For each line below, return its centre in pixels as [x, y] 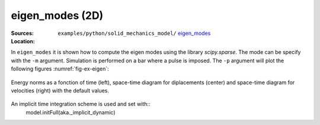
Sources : [22, 33]
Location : [23, 41]
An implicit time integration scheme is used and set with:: [81, 104]
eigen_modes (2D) [57, 15]
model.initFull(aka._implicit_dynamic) [71, 112]
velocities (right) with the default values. [60, 90]
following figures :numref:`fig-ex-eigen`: [60, 69]
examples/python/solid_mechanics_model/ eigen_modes [134, 33]
